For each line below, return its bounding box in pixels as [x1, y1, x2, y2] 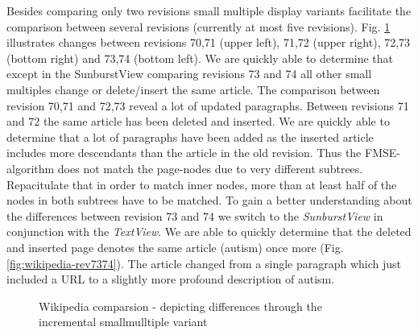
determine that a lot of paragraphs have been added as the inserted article [6, 128, 374, 145]
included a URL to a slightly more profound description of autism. [6, 271, 335, 287]
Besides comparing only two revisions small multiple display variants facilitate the [6, 2, 412, 19]
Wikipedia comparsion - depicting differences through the [39, 297, 322, 314]
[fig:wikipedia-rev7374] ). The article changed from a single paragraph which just [6, 254, 402, 271]
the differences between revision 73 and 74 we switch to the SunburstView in [6, 207, 383, 224]
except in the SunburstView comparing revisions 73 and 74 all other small [6, 65, 372, 82]
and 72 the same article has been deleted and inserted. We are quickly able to [6, 113, 390, 130]
